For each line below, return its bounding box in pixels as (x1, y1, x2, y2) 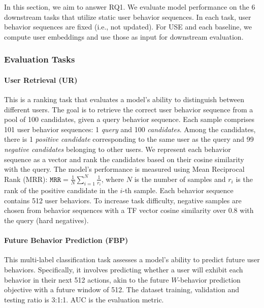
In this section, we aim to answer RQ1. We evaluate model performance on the (4, 2, 249, 12)
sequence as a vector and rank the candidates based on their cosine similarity (4, 153, 244, 164)
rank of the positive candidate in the (4, 185, 118, 196)
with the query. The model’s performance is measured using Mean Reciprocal (4, 164, 245, 174)
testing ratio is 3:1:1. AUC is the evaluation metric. (4, 294, 164, 304)
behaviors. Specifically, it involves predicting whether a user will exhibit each (4, 264, 243, 274)
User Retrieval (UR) (4, 74, 78, 85)
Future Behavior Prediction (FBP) (4, 235, 128, 245)
